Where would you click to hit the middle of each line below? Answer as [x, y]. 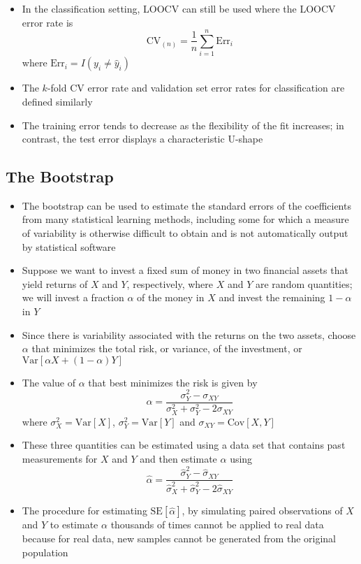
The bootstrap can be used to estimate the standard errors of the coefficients [186, 205]
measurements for [60, 458]
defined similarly [57, 101]
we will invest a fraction [73, 297]
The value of [49, 382]
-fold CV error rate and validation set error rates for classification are [196, 88]
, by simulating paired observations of [262, 511]
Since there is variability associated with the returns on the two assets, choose [189, 334]
